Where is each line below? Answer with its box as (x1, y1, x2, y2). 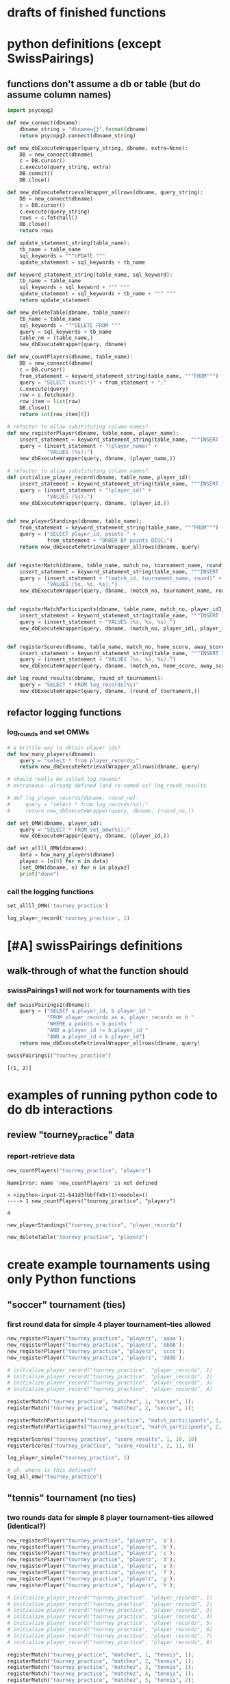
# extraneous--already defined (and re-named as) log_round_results (7, 782, 207, 789)
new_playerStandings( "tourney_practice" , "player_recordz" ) (7, 1221, 183, 1229)
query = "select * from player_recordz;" (19, 757, 139, 764)
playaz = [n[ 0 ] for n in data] (19, 858, 109, 865)
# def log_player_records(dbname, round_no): (7, 795, 139, 801)
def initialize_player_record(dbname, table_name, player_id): (7, 474, 192, 481)
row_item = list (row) (19, 398, 81, 405)
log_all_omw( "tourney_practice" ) (7, 1473, 103, 1481)
